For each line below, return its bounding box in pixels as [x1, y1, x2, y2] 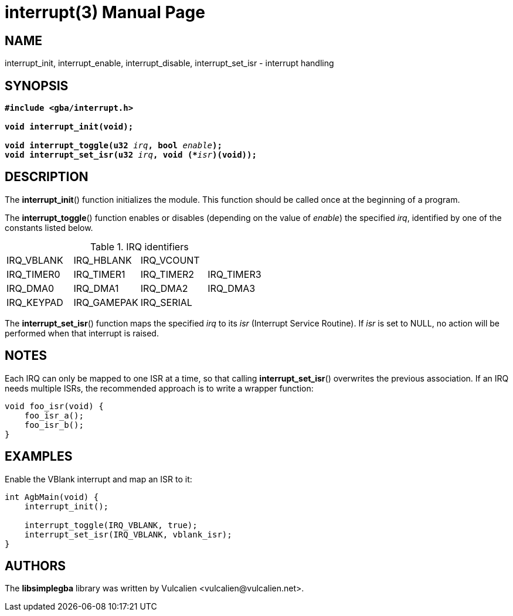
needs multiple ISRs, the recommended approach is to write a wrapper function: [5, 383, 314, 393]
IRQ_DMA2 [140, 282, 188, 294]
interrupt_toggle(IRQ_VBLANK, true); [24, 520, 198, 530]
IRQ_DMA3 [208, 282, 256, 294]
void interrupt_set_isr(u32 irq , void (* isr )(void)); [5, 150, 257, 160]
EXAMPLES [5, 449, 73, 464]
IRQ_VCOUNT [140, 254, 200, 266]
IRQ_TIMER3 [208, 268, 261, 280]
